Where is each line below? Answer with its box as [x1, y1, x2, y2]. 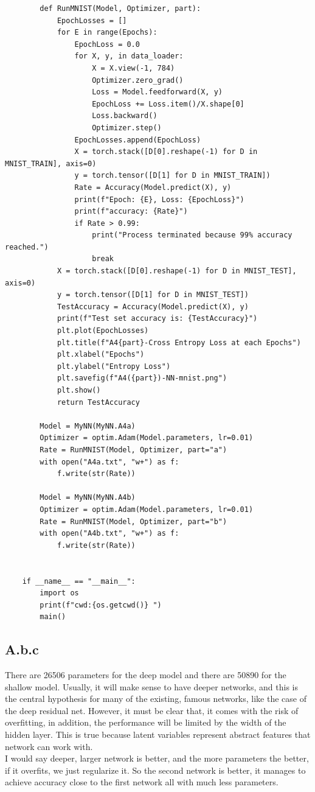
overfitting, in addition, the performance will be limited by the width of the [5, 716, 286, 729]
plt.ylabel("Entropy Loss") [57, 362, 171, 371]
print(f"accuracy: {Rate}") [74, 207, 188, 216]
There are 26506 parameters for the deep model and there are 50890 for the [5, 668, 286, 681]
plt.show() [57, 386, 101, 394]
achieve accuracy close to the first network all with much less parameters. [5, 776, 279, 788]
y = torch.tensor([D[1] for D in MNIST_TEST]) [57, 290, 249, 300]
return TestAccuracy [57, 398, 140, 407]
